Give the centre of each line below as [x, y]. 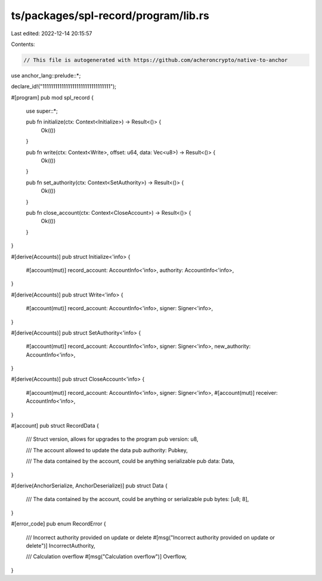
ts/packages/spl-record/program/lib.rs [110, 16]
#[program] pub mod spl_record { [52, 97]
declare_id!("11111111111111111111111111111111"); [64, 86]
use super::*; [42, 111]
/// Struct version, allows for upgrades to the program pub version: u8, [112, 439]
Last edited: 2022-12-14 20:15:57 [52, 33]
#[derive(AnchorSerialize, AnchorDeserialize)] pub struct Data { [89, 486]
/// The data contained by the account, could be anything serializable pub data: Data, [130, 461]
